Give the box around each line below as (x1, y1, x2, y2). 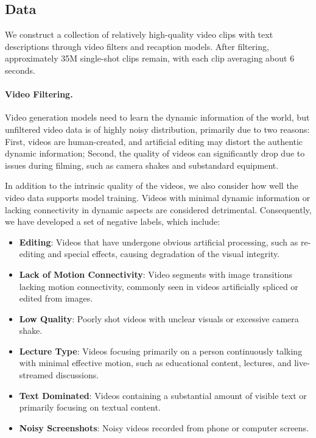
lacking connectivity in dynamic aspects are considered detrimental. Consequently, (5, 203, 312, 216)
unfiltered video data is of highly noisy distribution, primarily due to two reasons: (5, 122, 310, 135)
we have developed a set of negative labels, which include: (5, 215, 220, 228)
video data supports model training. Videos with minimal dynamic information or (5, 191, 311, 203)
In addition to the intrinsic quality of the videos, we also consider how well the (5, 179, 298, 192)
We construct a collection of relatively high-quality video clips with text (5, 28, 273, 41)
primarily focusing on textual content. (19, 401, 161, 414)
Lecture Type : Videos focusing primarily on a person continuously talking (19, 344, 303, 357)
